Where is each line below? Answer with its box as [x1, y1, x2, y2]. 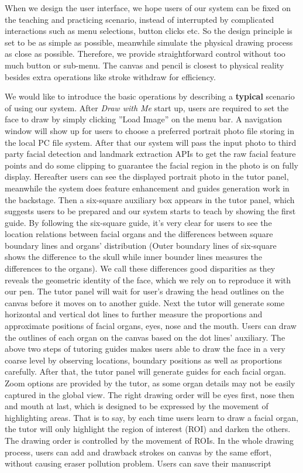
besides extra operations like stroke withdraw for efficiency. [5, 70, 216, 83]
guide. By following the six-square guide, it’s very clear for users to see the [5, 216, 272, 228]
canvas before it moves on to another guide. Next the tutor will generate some [5, 296, 285, 309]
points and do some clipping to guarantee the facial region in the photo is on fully [5, 159, 299, 171]
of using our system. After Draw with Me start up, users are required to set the [5, 101, 289, 114]
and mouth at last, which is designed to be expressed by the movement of [5, 400, 268, 412]
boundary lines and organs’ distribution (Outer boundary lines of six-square [5, 239, 277, 251]
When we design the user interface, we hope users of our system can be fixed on [5, 2, 291, 13]
